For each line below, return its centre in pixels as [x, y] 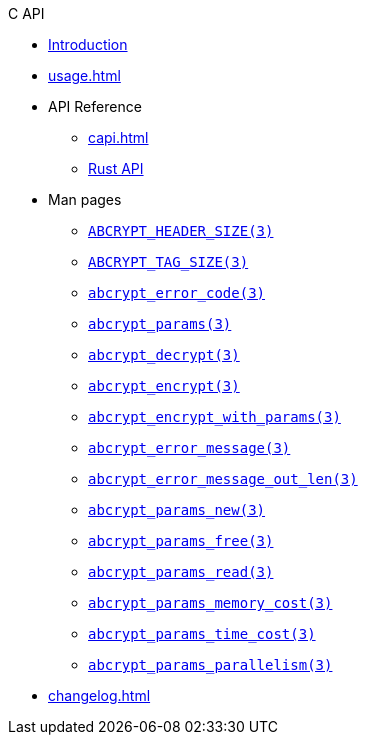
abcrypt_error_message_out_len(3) [223, 479]
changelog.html [99, 695]
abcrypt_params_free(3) [181, 541]
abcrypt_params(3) [160, 324]
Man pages [85, 199]
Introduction [88, 44]
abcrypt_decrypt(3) [164, 355]
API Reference [95, 106]
